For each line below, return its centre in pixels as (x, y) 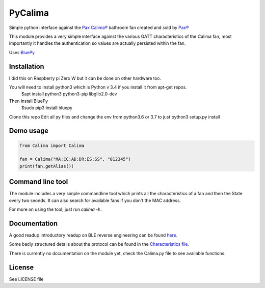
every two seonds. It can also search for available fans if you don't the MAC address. (95, 200)
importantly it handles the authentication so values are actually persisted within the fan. (97, 43)
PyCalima (29, 13)
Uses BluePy (22, 52)
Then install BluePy (28, 101)
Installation (26, 66)
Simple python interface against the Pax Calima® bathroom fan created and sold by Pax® (99, 28)
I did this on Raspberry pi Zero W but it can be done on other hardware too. (85, 78)
